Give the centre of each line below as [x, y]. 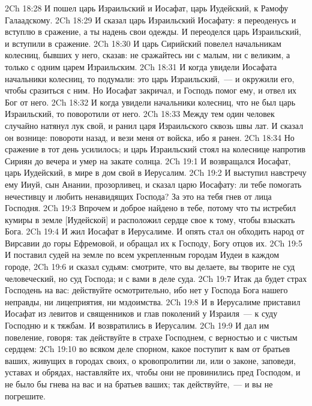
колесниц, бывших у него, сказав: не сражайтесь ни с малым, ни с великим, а [148, 55]
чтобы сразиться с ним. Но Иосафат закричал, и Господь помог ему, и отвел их [151, 90]
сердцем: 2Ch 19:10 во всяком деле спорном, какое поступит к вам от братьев [148, 349]
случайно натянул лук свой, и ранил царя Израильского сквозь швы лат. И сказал [154, 125]
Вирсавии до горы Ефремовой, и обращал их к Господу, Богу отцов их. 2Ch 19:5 [154, 243]
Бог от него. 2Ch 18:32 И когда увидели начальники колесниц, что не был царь [150, 102]
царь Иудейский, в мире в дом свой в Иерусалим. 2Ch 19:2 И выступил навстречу [156, 172]
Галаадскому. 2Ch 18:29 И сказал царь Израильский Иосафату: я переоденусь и [151, 19]
